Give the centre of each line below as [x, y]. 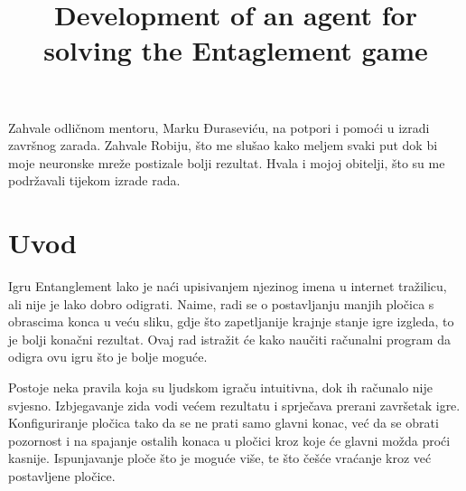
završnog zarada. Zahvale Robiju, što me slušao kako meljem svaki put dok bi [223, 145]
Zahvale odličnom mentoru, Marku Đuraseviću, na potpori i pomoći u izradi [219, 127]
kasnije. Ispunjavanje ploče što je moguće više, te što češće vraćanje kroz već [220, 458]
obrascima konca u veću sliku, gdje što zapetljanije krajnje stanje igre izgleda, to [231, 321]
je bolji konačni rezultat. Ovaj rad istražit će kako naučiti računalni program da [229, 339]
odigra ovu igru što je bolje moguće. [108, 357]
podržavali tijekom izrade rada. [94, 180]
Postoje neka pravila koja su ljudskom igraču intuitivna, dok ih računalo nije [221, 387]
